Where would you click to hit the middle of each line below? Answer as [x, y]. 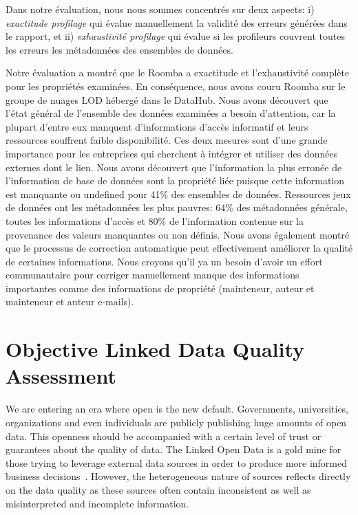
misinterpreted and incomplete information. [97, 503]
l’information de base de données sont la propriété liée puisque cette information [175, 180]
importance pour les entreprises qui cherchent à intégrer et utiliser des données [172, 153]
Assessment [61, 376]
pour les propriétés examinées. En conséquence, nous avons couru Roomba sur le [176, 86]
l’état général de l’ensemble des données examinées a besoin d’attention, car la [171, 113]
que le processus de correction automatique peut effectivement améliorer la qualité [179, 248]
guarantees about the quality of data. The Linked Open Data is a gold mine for [173, 449]
